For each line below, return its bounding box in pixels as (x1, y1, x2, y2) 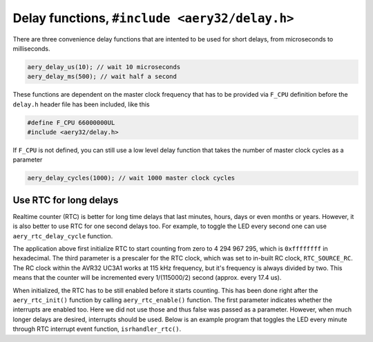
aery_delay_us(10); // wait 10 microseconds (27, 63, 181, 70)
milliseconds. (12, 44, 51, 53)
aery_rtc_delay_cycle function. (12, 231, 113, 240)
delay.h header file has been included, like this (12, 100, 150, 108)
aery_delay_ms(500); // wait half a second (27, 73, 178, 81)
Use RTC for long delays (12, 194, 119, 206)
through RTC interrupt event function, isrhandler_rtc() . (12, 325, 182, 333)
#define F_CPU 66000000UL (27, 118, 115, 126)
